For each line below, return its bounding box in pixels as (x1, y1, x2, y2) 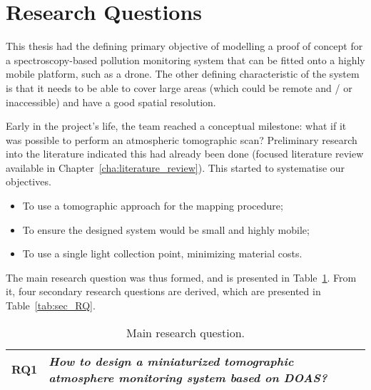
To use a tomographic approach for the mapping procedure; (22, 198, 283, 213)
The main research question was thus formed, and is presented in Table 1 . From (6, 270, 357, 284)
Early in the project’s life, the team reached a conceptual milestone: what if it (6, 118, 347, 133)
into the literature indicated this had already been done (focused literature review (6, 146, 364, 161)
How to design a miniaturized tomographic (49, 352, 294, 369)
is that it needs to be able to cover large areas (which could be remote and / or (6, 80, 352, 95)
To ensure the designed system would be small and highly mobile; (22, 222, 310, 237)
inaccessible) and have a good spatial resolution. (6, 94, 216, 109)
